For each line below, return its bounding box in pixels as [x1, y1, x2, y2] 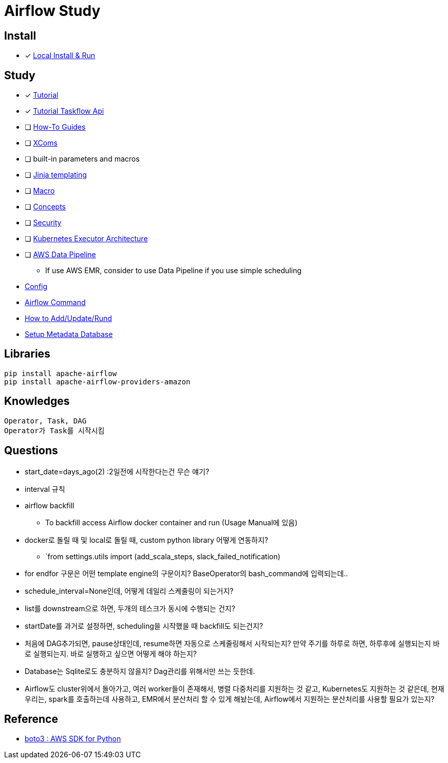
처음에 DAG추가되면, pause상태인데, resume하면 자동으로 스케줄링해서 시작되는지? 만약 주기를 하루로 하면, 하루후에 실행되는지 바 [25, 638, 440, 648]
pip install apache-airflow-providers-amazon [4, 377, 191, 386]
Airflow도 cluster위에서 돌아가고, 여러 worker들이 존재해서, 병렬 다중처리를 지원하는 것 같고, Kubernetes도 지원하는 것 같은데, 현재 [25, 684, 444, 693]
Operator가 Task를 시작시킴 [4, 426, 105, 435]
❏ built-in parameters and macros [25, 154, 140, 164]
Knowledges [4, 395, 70, 408]
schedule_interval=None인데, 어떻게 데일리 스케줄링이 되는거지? [25, 586, 234, 595]
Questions [4, 444, 58, 457]
